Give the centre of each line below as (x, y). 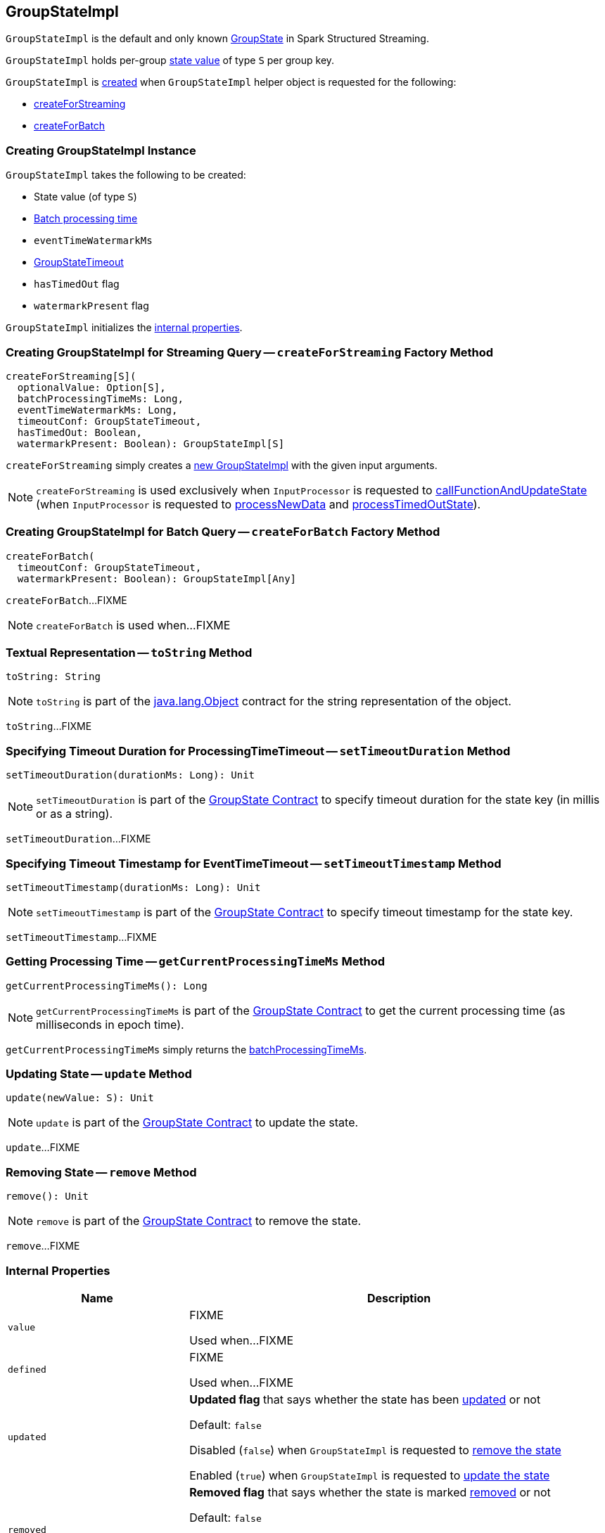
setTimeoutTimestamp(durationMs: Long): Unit (133, 887)
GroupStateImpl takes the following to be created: (126, 175)
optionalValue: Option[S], (91, 387)
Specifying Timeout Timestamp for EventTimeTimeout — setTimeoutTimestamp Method (254, 863)
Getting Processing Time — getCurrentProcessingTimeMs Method (196, 962)
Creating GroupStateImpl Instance (101, 150)
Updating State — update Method (99, 1074)
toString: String (53, 677)
